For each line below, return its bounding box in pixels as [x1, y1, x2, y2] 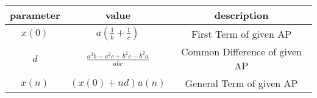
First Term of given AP [191, 26, 292, 41]
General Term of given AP [185, 76, 298, 90]
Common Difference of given [181, 44, 302, 58]
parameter [10, 8, 60, 22]
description [214, 8, 269, 22]
